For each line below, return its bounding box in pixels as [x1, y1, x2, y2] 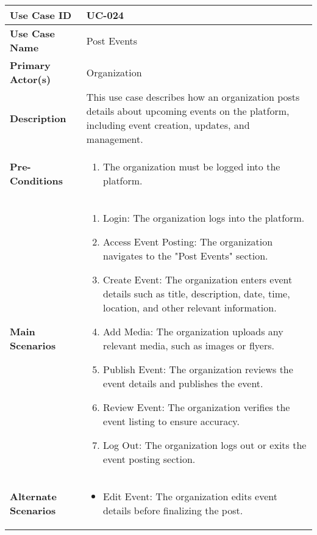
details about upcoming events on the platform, [86, 104, 290, 118]
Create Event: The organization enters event [103, 272, 293, 286]
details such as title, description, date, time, [103, 286, 290, 300]
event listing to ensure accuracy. [103, 414, 240, 428]
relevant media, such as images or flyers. [103, 338, 274, 352]
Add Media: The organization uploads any [103, 324, 283, 338]
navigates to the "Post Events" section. [103, 249, 268, 263]
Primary [10, 58, 51, 72]
